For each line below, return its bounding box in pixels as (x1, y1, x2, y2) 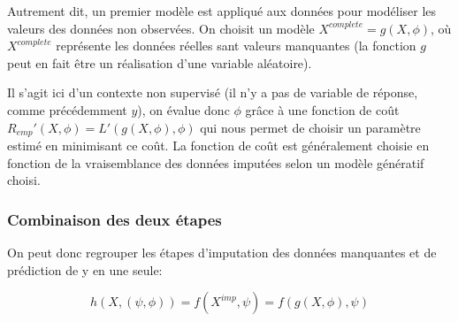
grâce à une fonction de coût (245, 100, 400, 119)
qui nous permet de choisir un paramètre (200, 118, 421, 136)
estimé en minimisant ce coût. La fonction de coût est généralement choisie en (7, 136, 430, 155)
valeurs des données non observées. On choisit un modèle (7, 19, 315, 37)
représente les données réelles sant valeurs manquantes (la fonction (56, 36, 416, 55)
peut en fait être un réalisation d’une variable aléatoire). (7, 53, 312, 72)
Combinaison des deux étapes (7, 208, 222, 230)
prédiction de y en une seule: (7, 260, 163, 279)
